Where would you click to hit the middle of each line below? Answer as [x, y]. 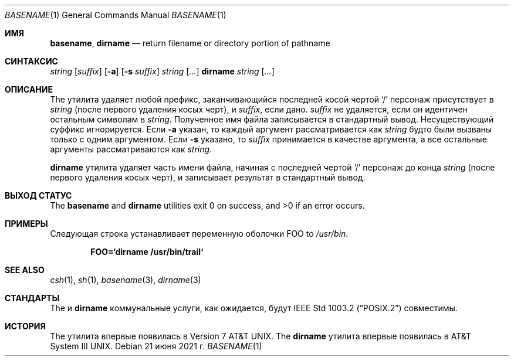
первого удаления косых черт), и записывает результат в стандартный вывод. [208, 177]
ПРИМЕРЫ [26, 224]
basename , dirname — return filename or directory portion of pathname [190, 43]
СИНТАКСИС [31, 61]
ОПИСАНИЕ [29, 89]
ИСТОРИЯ [25, 326]
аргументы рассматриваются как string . [131, 149]
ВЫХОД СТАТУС [38, 195]
